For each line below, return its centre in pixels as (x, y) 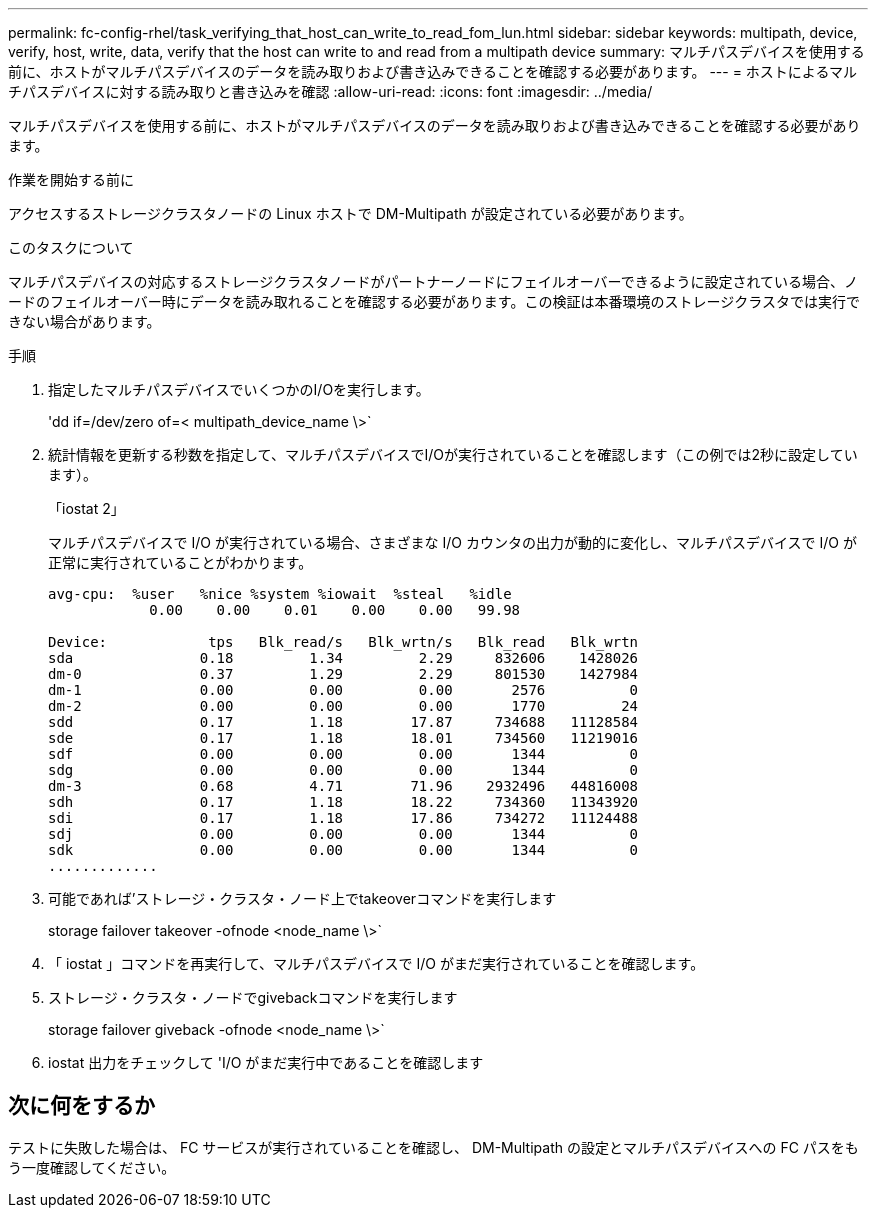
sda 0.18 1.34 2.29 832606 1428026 (343, 658)
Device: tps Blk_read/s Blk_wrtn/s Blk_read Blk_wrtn (343, 642)
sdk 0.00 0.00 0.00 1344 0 (343, 850)
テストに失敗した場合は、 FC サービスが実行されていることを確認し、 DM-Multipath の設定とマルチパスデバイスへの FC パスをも (433, 1147)
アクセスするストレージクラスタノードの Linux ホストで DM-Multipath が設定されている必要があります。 (350, 213)
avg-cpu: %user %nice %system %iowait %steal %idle (280, 594)
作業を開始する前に (71, 179)
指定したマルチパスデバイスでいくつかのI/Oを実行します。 (239, 389)
